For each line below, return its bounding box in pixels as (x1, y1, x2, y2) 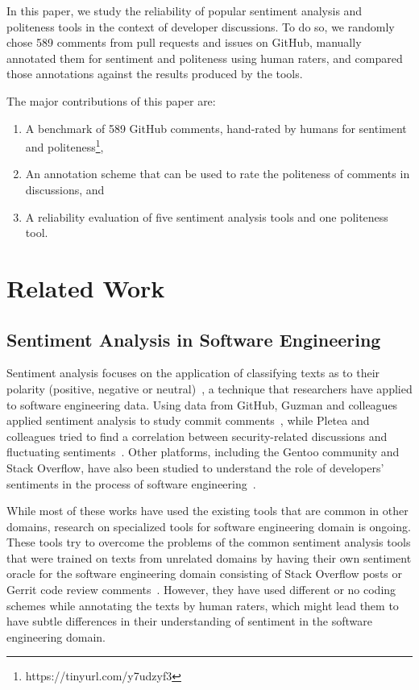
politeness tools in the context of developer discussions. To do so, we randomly (6, 18, 395, 35)
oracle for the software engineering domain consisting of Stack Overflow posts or (6, 565, 402, 582)
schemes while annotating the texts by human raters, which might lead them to (6, 596, 399, 613)
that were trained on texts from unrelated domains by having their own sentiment (6, 549, 412, 566)
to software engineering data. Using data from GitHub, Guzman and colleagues (6, 396, 398, 413)
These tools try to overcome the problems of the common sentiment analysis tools (6, 534, 411, 551)
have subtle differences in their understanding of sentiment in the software (6, 613, 372, 630)
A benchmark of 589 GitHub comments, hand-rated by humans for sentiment (25, 119, 407, 136)
